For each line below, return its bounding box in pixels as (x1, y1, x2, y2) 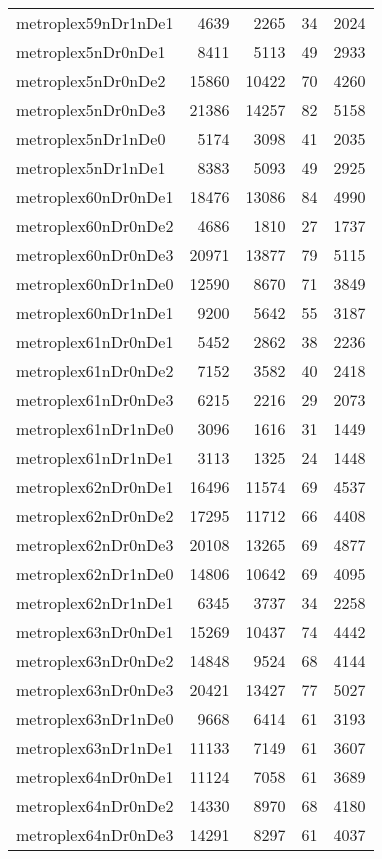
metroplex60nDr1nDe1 (16, 301, 174, 324)
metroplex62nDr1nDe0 (16, 562, 174, 585)
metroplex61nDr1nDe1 (16, 446, 174, 469)
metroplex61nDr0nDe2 (16, 359, 174, 382)
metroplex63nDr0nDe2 (16, 649, 174, 672)
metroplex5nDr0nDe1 (16, 40, 166, 63)
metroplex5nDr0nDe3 (16, 98, 166, 121)
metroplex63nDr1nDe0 (16, 707, 174, 730)
